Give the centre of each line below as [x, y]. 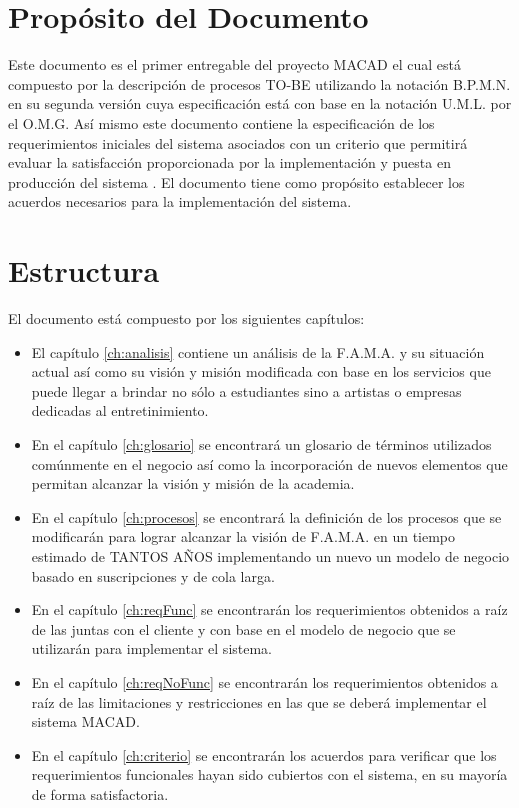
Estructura [84, 270]
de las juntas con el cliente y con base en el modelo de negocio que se [243, 628]
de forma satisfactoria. [100, 793]
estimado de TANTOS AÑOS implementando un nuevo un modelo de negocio [270, 555]
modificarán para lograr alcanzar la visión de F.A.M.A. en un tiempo [243, 536]
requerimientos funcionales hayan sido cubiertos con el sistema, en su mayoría [269, 774]
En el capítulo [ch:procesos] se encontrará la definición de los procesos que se [266, 516]
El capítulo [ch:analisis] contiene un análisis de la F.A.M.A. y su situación [258, 351]
